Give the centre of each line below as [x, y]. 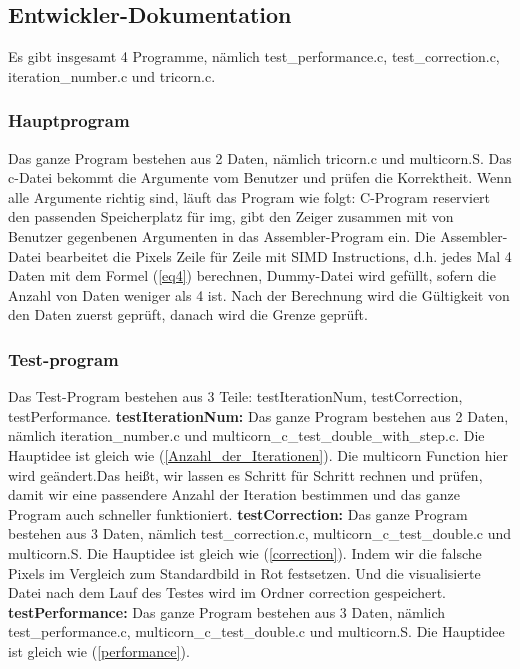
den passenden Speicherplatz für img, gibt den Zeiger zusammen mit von [231, 216]
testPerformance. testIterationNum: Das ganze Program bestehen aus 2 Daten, [258, 415]
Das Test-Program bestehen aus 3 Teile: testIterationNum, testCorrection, [235, 396]
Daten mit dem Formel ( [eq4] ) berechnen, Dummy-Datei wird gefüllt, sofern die [252, 275]
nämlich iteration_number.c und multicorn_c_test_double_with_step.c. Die [246, 435]
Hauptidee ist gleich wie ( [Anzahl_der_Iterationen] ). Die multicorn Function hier [258, 454]
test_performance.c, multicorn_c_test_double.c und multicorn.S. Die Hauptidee [256, 631]
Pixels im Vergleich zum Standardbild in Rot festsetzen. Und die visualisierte [244, 572]
